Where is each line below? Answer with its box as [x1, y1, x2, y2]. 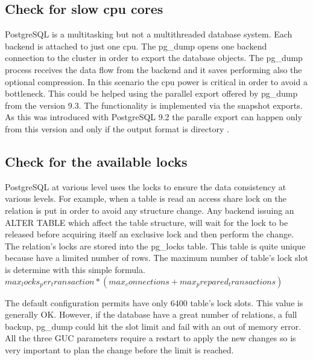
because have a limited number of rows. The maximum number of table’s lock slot [5, 251, 308, 264]
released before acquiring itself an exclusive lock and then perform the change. [5, 228, 294, 240]
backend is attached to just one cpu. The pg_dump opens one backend [5, 39, 267, 52]
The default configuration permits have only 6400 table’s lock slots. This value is [5, 296, 303, 309]
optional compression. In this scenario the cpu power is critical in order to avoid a [5, 75, 308, 88]
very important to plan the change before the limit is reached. [5, 343, 234, 356]
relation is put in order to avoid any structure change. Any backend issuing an [5, 204, 294, 216]
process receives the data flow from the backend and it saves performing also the [5, 63, 302, 76]
